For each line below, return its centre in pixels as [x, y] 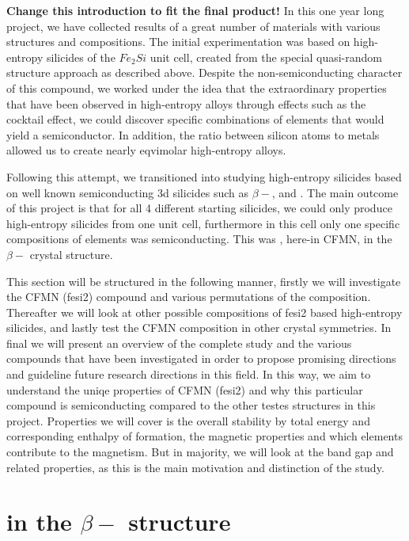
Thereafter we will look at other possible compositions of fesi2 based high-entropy [204, 312]
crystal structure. [71, 254]
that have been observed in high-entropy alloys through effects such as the [186, 103]
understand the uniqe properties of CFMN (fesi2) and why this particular [185, 389]
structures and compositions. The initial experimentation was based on [178, 42]
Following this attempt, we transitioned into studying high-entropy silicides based [204, 176]
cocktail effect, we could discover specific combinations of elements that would [195, 119]
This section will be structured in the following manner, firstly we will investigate [204, 281]
